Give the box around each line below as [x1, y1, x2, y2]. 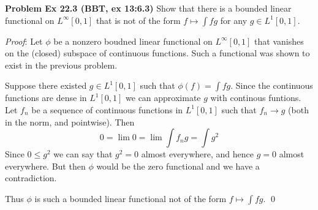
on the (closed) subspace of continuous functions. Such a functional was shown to [5, 47, 310, 59]
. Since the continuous [230, 79, 313, 92]
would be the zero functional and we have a [96, 159, 260, 172]
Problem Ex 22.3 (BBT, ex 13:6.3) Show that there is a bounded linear [5, 2, 292, 14]
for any [220, 13, 248, 26]
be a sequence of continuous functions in [31, 103, 183, 116]
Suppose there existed [5, 79, 87, 92]
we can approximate [126, 91, 201, 104]
